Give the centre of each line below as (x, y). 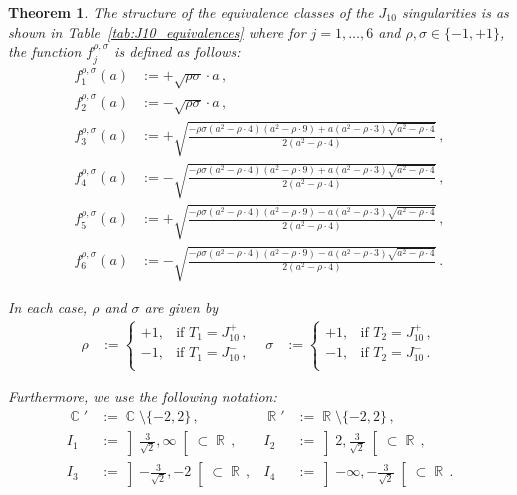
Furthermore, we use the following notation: (142, 396)
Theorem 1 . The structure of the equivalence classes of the (191, 12)
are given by (181, 307)
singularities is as (455, 12)
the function (45, 51)
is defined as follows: (177, 51)
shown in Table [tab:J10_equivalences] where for (157, 31)
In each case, (48, 307)
